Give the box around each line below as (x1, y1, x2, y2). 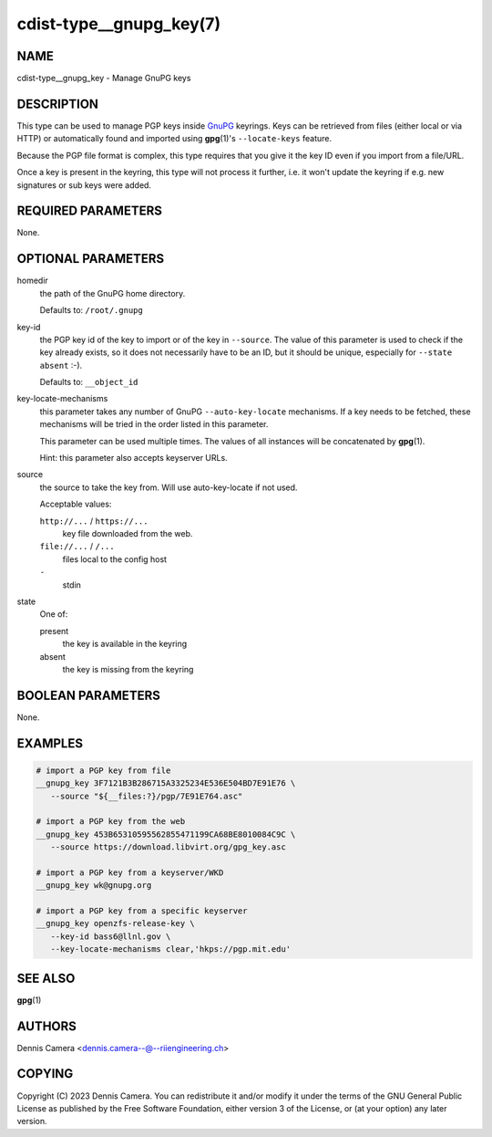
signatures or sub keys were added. (16, 179, 152, 191)
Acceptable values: (39, 498, 112, 510)
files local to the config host (62, 553, 168, 565)
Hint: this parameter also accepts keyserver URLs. (39, 453, 228, 464)
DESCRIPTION (16, 96, 99, 111)
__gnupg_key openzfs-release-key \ (36, 918, 195, 929)
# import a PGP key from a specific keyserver (36, 906, 248, 916)
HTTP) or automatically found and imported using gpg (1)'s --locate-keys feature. (16, 133, 333, 144)
